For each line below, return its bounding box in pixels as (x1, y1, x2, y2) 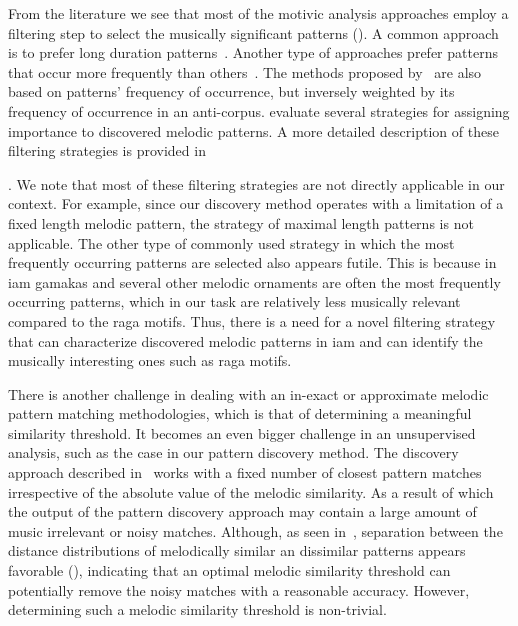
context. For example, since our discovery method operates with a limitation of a (8, 193, 504, 214)
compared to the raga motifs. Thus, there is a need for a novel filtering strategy (8, 310, 496, 331)
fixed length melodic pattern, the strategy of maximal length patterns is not (8, 212, 474, 233)
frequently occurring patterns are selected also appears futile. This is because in (8, 252, 497, 273)
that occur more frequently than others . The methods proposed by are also (8, 61, 482, 82)
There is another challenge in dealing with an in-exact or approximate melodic (8, 383, 489, 404)
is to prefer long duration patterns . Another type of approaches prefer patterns (8, 42, 498, 63)
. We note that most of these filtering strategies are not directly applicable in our (8, 173, 505, 194)
